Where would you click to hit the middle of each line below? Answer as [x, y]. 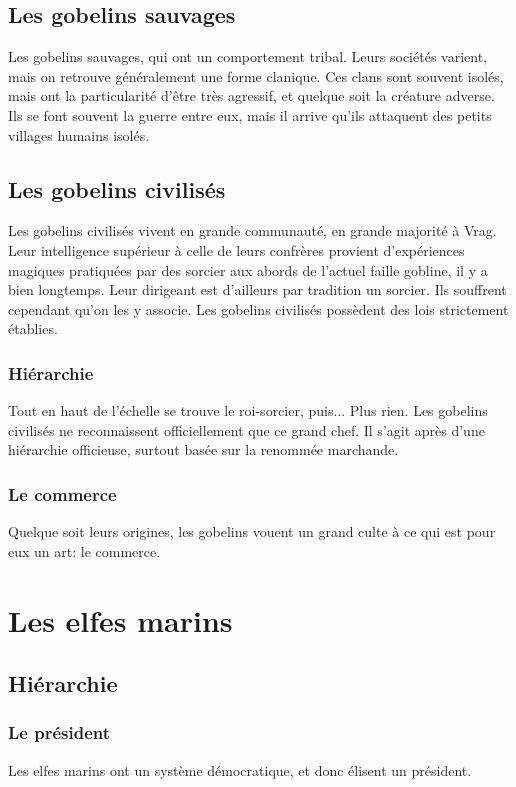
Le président [59, 732]
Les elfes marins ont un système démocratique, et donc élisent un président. [240, 769]
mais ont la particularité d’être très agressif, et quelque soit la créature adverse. [251, 95]
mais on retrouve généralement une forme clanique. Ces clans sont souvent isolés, [256, 75]
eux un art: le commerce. [84, 550]
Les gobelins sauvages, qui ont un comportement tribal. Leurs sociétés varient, [247, 56]
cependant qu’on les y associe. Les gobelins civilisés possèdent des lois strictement [258, 308]
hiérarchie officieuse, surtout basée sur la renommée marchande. [203, 449]
